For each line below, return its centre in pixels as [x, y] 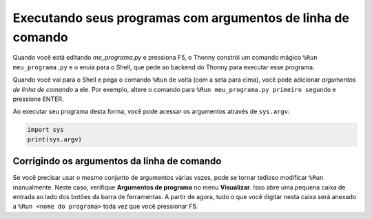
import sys [45, 130]
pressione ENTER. [39, 99]
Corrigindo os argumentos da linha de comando [117, 161]
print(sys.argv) [55, 139]
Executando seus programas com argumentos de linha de [181, 18]
